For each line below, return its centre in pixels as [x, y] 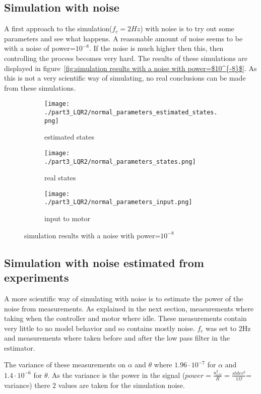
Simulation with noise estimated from [104, 262]
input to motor [68, 218]
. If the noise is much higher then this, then [156, 48]
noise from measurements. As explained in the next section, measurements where [129, 308]
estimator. [20, 347]
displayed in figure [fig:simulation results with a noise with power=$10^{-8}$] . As [130, 68]
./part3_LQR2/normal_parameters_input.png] [118, 202]
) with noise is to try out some [187, 28]
